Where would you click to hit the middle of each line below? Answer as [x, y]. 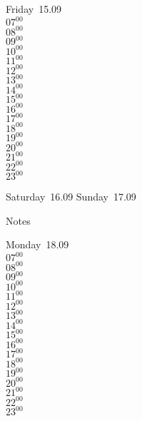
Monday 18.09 [37, 244]
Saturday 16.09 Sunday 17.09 [71, 197]
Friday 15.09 [34, 9]
